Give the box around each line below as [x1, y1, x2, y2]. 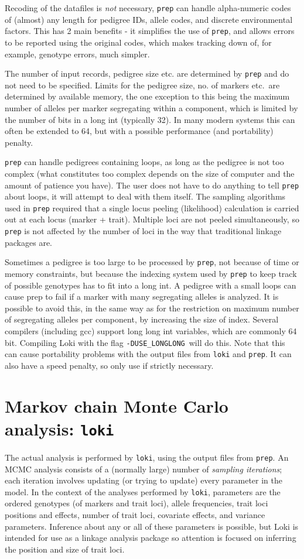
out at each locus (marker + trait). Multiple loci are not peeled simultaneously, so [5, 213, 299, 225]
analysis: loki [5, 416, 114, 440]
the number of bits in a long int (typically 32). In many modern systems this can [5, 113, 295, 125]
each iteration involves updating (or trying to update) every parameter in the [5, 474, 283, 486]
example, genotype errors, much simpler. [5, 47, 150, 60]
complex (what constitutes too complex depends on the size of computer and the [5, 167, 295, 179]
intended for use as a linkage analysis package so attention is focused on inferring [5, 531, 296, 544]
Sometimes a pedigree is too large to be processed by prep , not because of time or [5, 256, 299, 268]
